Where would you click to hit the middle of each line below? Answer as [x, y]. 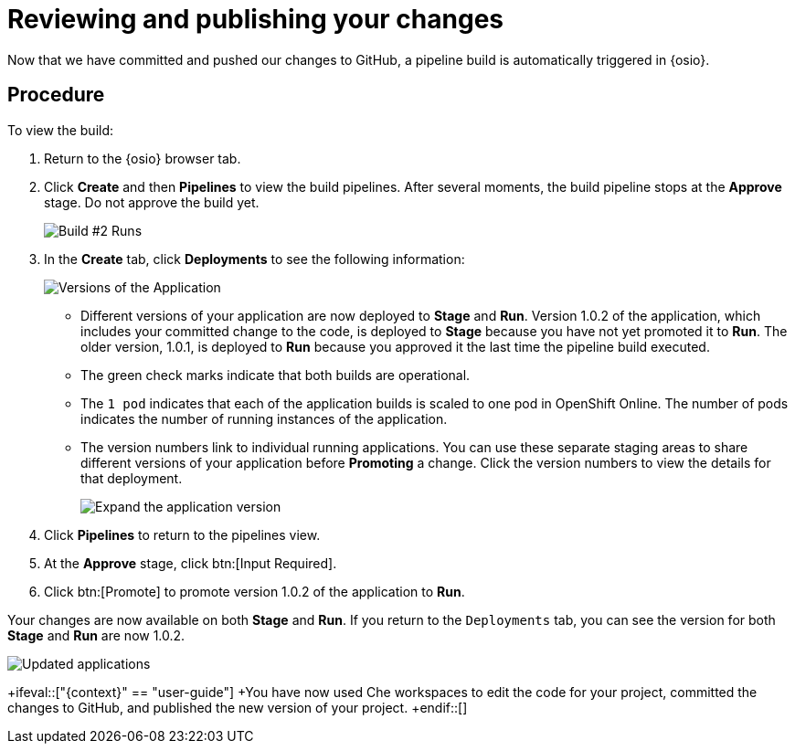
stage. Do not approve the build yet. [152, 202]
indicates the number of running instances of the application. [264, 418]
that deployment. [132, 478]
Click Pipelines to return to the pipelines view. [182, 534]
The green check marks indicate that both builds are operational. [276, 375]
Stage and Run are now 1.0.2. [96, 635]
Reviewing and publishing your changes [256, 19]
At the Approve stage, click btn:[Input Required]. [191, 563]
